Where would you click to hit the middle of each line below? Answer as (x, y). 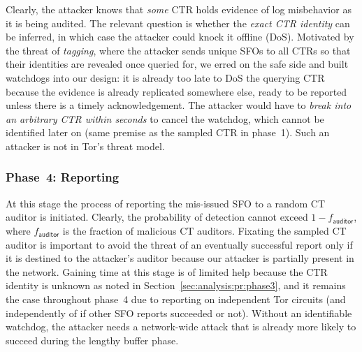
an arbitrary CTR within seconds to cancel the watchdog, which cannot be (165, 118)
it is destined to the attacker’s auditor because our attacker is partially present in (180, 258)
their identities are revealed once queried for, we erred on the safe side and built (177, 64)
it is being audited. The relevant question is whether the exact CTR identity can (178, 23)
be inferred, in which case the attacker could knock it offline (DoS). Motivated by (180, 37)
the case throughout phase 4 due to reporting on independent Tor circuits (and (176, 299)
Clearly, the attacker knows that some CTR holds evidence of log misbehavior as (179, 9)
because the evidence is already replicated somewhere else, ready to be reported (176, 91)
